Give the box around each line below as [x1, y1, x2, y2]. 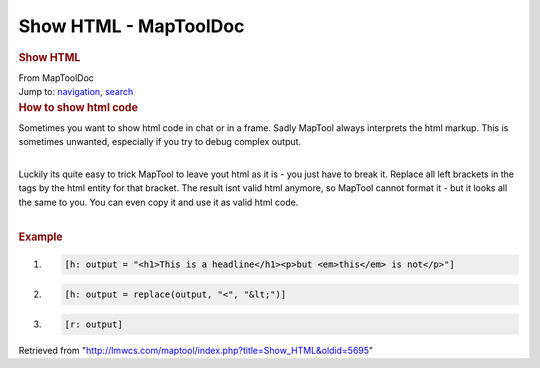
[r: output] [64, 318, 124, 330]
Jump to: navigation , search [18, 86, 134, 98]
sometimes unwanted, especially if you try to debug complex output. [18, 136, 302, 148]
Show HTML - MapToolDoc [18, 15, 245, 37]
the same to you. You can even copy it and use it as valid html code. [18, 196, 299, 208]
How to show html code [18, 100, 139, 114]
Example [18, 230, 64, 244]
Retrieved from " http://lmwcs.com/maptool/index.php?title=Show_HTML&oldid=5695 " [18, 344, 374, 356]
